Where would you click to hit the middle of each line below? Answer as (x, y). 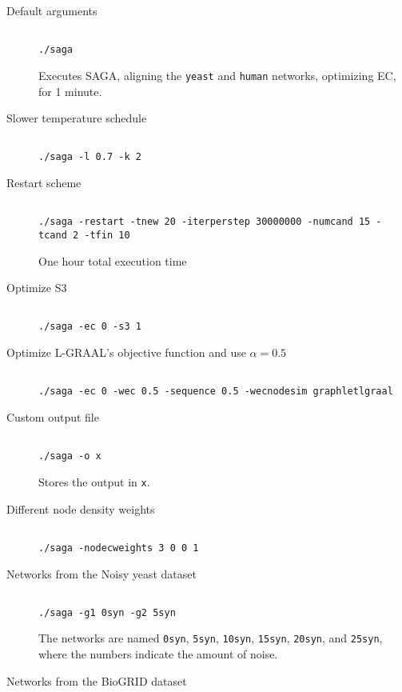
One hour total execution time (113, 260)
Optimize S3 (37, 288)
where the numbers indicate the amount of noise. (158, 654)
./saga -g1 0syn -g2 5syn (107, 612)
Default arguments (52, 10)
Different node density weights (81, 508)
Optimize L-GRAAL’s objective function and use (126, 352)
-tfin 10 (107, 235)
